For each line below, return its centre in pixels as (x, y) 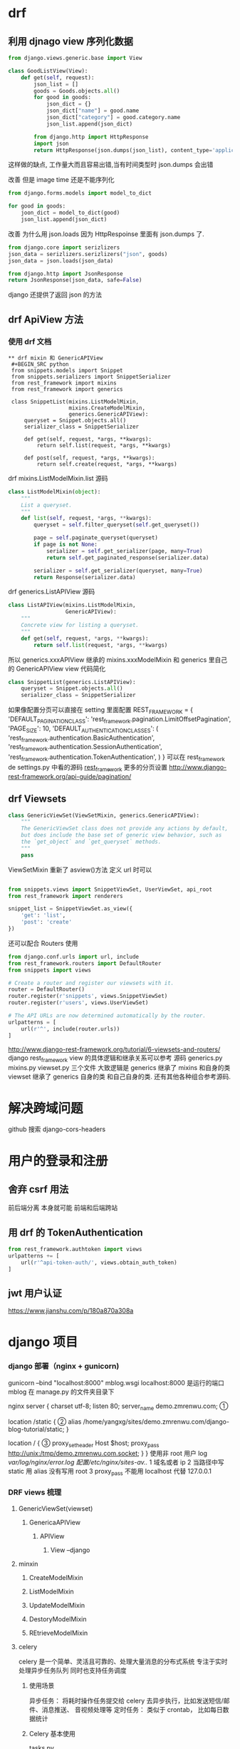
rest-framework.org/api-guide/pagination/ (70, 776)
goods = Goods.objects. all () (77, 91)
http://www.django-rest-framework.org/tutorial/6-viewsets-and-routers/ (114, 1049)
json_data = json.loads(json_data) (61, 261)
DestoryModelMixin (58, 1619)
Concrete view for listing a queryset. (80, 626)
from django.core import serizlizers (64, 248)
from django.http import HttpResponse (91, 137)
